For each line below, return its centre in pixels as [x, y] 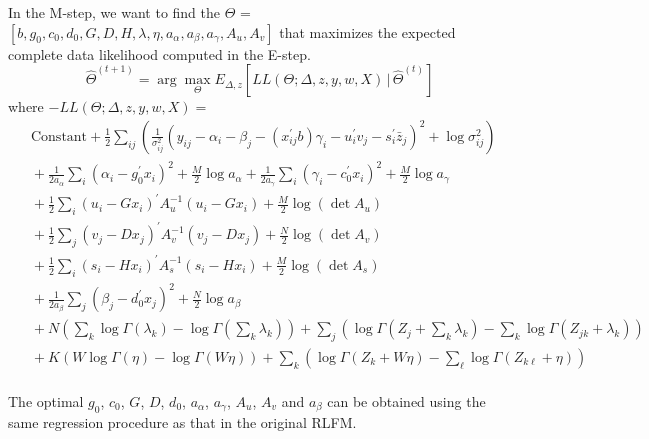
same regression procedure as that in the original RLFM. [182, 421]
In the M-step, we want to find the [114, 12]
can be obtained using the [406, 400]
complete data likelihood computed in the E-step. [159, 53]
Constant [59, 136]
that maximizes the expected [367, 31]
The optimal [46, 400]
